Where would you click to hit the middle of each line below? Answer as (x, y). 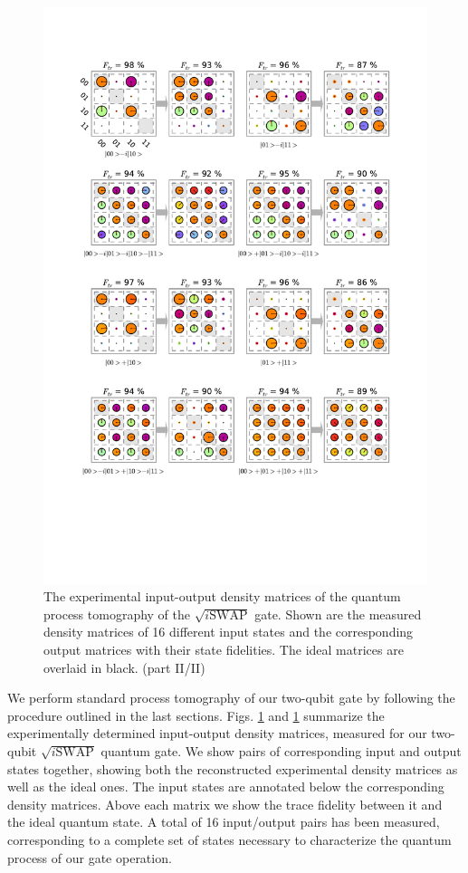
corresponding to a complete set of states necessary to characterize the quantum (229, 839)
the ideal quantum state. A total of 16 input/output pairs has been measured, (224, 822)
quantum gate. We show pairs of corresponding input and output (281, 750)
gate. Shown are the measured (338, 614)
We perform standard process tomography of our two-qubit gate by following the (231, 698)
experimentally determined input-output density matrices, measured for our (217, 733)
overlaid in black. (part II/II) (124, 667)
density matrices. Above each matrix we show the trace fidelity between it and (225, 804)
